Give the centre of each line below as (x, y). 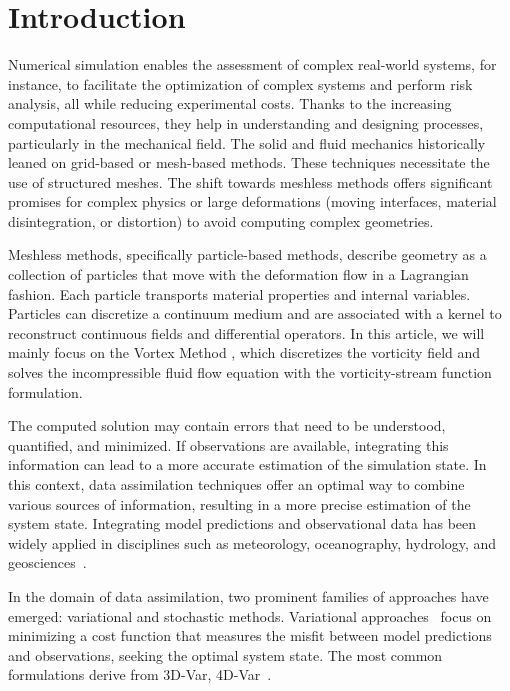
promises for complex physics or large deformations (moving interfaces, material (252, 201)
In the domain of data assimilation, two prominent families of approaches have (248, 595)
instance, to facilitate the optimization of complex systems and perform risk (240, 83)
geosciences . (47, 562)
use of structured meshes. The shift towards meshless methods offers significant (250, 181)
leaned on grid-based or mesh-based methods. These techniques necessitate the (249, 162)
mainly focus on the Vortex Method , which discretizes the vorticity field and (244, 352)
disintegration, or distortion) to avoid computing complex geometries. (221, 220)
